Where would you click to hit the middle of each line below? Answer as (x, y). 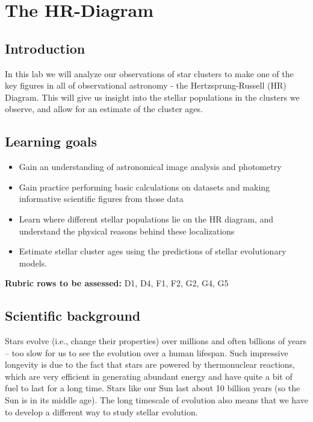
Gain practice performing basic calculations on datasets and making (144, 187)
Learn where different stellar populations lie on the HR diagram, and (146, 219)
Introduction (45, 48)
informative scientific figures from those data (101, 199)
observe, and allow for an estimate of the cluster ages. (104, 109)
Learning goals (51, 141)
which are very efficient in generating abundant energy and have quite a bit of (149, 376)
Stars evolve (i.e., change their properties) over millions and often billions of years (156, 341)
